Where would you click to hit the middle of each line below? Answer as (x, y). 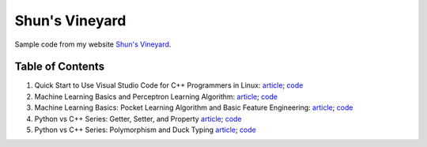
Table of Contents (60, 67)
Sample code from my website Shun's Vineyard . (93, 44)
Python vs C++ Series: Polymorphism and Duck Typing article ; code (145, 130)
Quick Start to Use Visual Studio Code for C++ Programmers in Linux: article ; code (169, 85)
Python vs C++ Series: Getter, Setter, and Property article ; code (138, 119)
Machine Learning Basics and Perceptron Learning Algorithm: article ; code (156, 96)
